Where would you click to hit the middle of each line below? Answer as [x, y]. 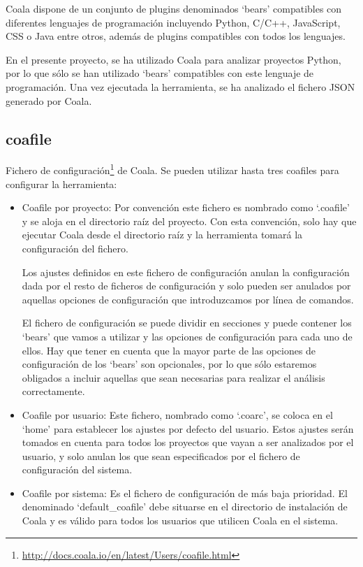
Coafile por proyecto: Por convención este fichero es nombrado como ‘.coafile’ [186, 207]
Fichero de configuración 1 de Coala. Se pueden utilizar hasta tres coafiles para [172, 169]
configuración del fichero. [75, 248]
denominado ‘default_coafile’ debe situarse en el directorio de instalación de [185, 507]
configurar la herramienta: [61, 184]
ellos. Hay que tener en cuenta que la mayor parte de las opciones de [169, 350]
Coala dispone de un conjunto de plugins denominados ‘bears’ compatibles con [174, 8]
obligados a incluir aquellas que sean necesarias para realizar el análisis [173, 377]
